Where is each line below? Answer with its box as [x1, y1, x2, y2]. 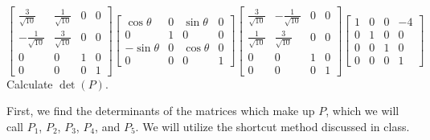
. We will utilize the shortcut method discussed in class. [135, 117, 410, 134]
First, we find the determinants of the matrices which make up [6, 102, 315, 119]
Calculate [6, 75, 53, 92]
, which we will [326, 102, 399, 119]
